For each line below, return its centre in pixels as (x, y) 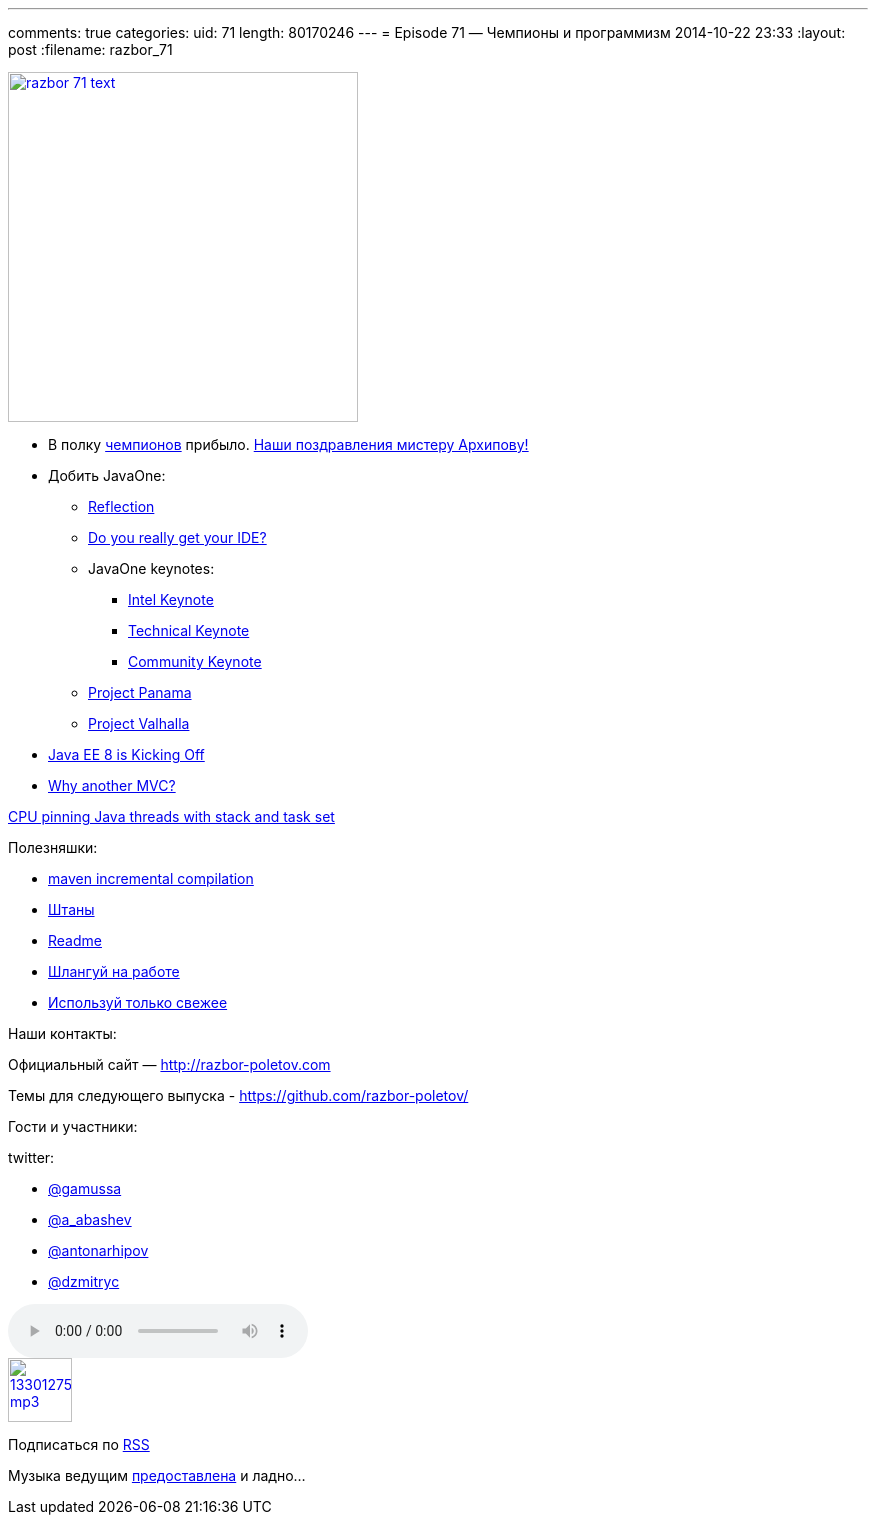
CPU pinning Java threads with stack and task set (171, 816)
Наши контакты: (62, 1033)
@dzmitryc (84, 1281)
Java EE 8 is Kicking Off (126, 754)
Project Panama (140, 692)
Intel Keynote (171, 599)
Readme (75, 940)
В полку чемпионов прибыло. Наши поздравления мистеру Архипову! (288, 444)
